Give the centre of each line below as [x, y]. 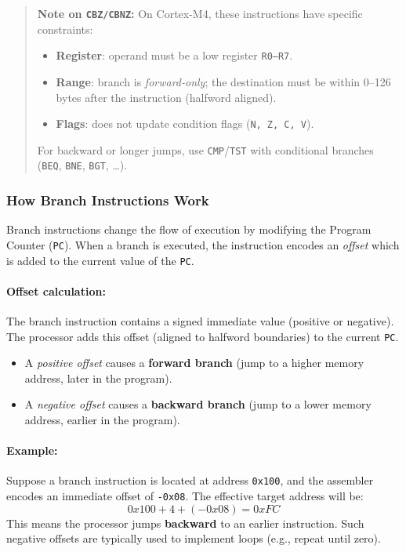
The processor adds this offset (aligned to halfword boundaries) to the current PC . [203, 336]
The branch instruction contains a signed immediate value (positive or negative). [200, 320]
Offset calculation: [56, 291]
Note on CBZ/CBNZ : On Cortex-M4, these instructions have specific [200, 13]
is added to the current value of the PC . [100, 260]
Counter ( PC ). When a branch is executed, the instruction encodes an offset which [203, 244]
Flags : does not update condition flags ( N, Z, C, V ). [185, 123]
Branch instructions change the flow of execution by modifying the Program [189, 229]
